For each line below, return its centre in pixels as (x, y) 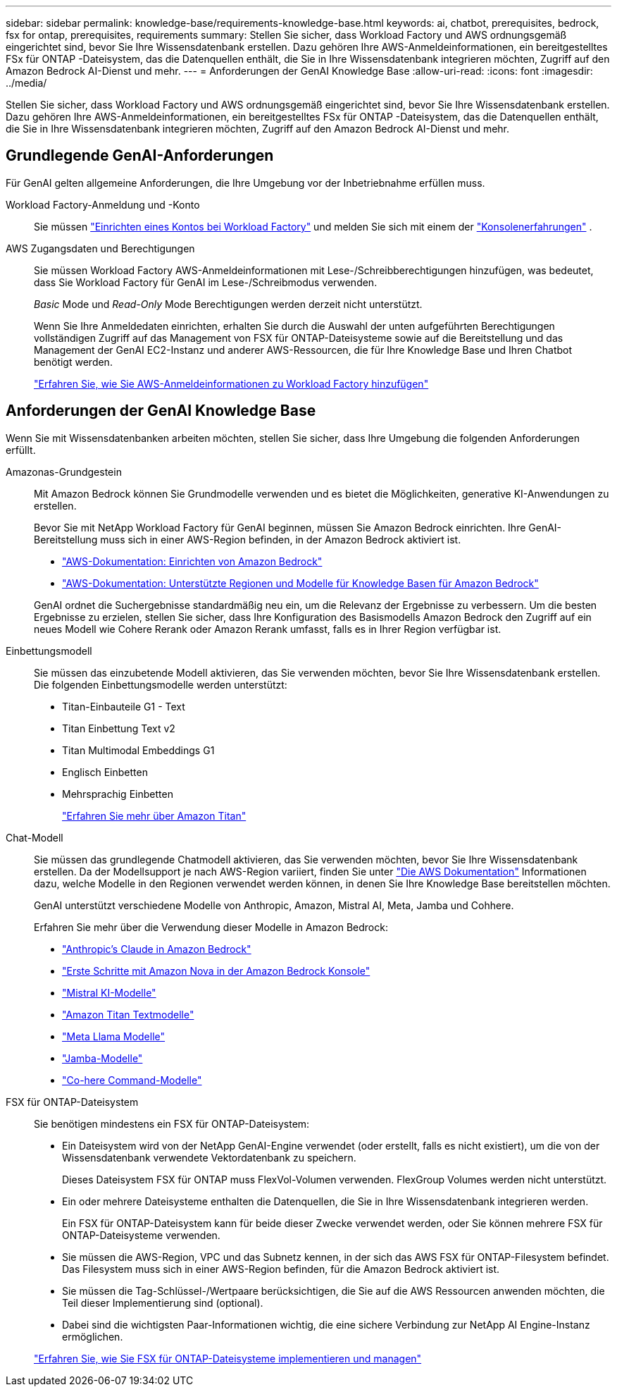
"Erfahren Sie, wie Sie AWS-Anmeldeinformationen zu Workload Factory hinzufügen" (231, 383)
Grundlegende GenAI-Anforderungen (140, 156)
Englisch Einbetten (105, 772)
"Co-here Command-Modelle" (132, 1080)
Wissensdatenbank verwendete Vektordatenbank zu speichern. (209, 1157)
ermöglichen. (93, 1336)
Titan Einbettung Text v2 (119, 728)
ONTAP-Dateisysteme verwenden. (141, 1235)
